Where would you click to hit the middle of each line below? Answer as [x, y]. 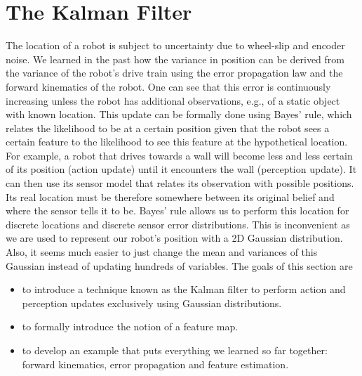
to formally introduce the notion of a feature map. [130, 326]
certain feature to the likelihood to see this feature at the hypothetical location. [177, 142]
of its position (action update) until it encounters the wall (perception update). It [181, 169]
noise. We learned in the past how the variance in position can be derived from [175, 59]
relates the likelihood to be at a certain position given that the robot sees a [168, 128]
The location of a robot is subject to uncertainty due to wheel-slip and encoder [175, 45]
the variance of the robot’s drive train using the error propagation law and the [174, 73]
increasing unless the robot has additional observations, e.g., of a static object [173, 100]
